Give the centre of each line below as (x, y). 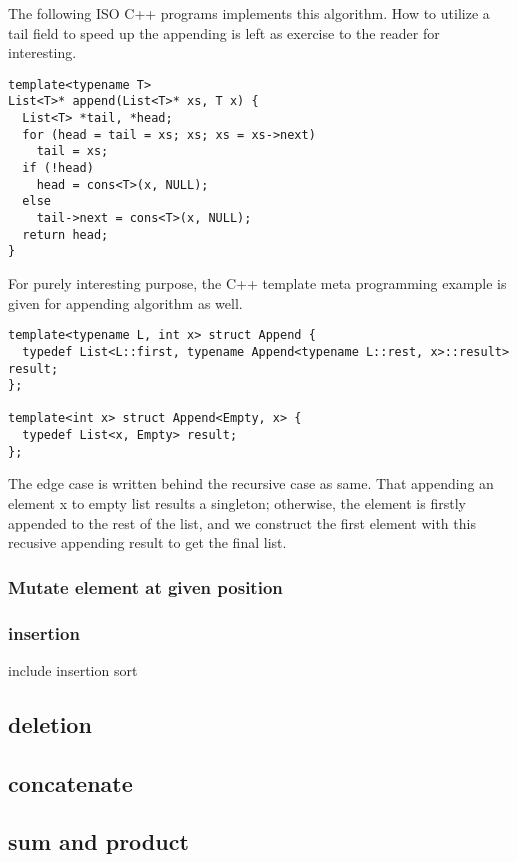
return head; (65, 234)
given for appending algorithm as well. (125, 302)
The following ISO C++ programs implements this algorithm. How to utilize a (249, 13)
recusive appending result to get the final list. (147, 542)
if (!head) (58, 168)
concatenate (70, 782)
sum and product (98, 841)
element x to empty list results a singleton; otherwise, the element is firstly (237, 503)
